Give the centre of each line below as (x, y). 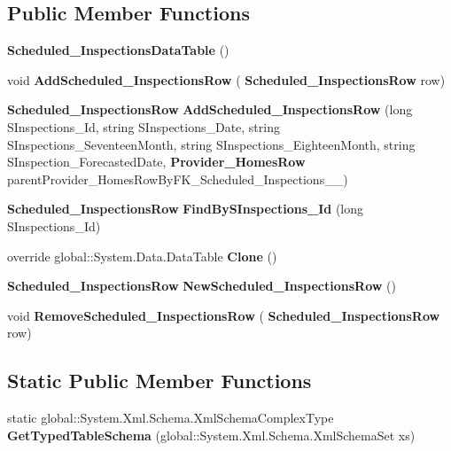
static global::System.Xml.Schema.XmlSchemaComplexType (171, 418)
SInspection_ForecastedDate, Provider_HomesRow (156, 162)
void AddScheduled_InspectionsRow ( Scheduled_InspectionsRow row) (226, 79)
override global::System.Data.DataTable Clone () (142, 256)
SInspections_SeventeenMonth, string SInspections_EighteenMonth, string (211, 144)
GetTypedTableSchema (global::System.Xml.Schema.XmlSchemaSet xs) (211, 435)
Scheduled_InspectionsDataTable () (118, 50)
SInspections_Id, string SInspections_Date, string (144, 126)
